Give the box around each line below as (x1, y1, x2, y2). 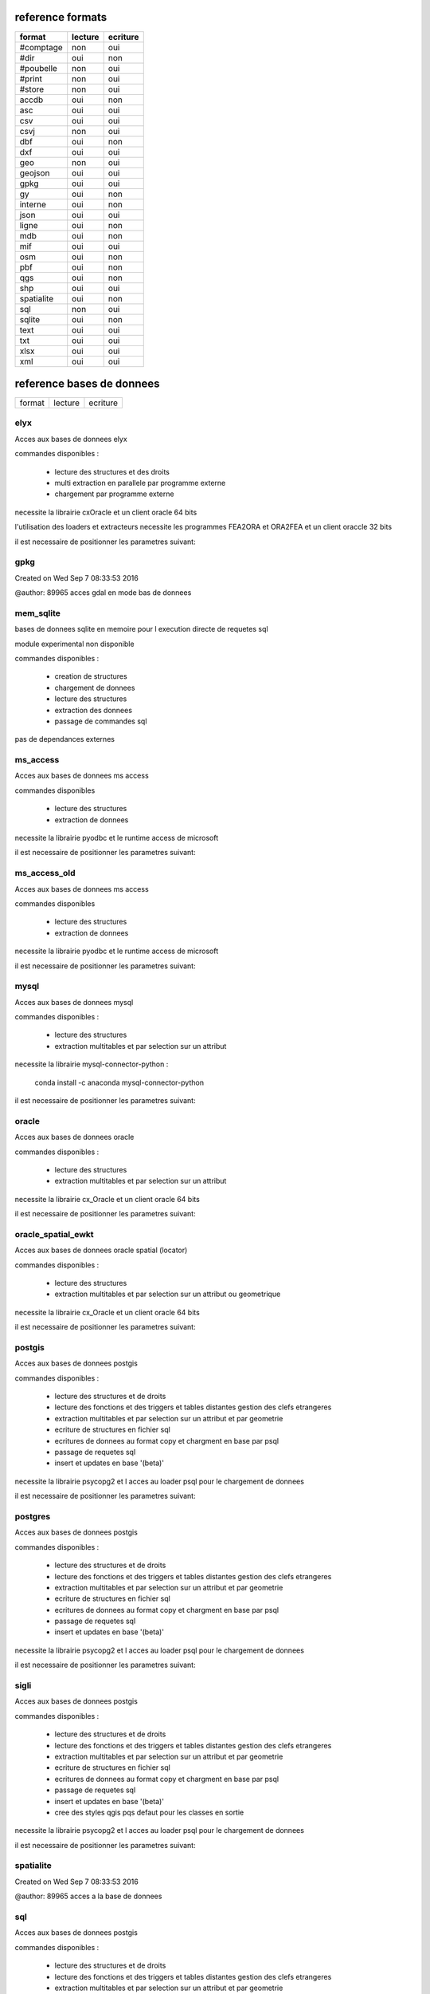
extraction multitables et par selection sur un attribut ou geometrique (54, 1289, 281, 1299)
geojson (19, 167, 50, 179)
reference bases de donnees (14, 376, 160, 390)
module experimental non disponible (14, 639, 135, 648)
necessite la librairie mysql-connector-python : (14, 1059, 169, 1069)
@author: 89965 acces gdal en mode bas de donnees (14, 588, 192, 597)
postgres (14, 1511, 51, 1522)
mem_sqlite (14, 607, 61, 618)
